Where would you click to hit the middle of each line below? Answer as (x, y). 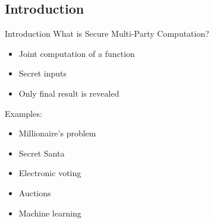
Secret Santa (42, 153)
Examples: (23, 113)
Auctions (35, 192)
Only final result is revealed (69, 93)
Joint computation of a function (77, 53)
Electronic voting (50, 173)
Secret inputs (43, 73)
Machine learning (50, 213)
